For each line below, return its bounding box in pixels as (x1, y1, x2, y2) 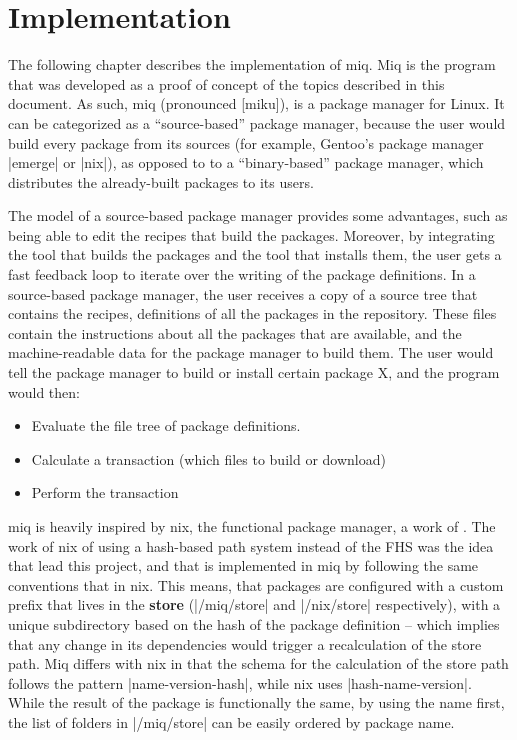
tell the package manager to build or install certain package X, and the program (8, 362, 500, 383)
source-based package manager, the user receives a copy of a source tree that (8, 283, 478, 304)
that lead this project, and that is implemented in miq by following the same (8, 555, 479, 576)
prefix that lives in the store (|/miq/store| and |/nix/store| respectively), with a (8, 594, 501, 615)
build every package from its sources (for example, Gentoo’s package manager (8, 132, 484, 153)
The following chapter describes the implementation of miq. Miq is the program (8, 54, 496, 75)
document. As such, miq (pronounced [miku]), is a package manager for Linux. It (8, 93, 505, 114)
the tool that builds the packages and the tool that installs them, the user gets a (8, 244, 502, 265)
